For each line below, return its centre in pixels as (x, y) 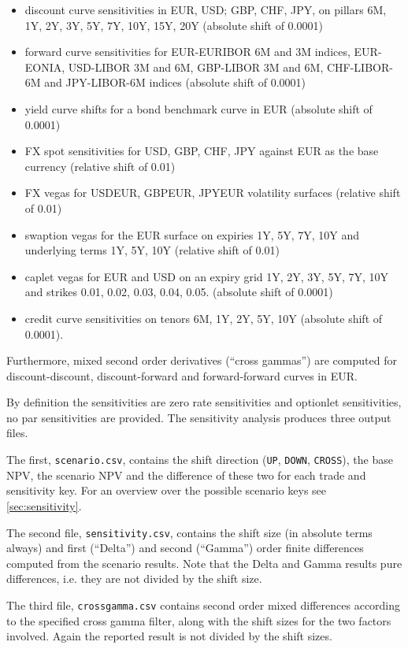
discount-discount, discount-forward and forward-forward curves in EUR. (182, 375)
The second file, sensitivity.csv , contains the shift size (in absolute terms (189, 532)
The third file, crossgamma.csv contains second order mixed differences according (204, 604)
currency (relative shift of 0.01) (100, 166)
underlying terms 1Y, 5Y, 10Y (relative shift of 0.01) (152, 250)
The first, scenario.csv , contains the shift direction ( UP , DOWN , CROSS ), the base (200, 460)
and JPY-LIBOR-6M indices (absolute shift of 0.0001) (175, 82)
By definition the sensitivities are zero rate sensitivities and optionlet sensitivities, (204, 402)
